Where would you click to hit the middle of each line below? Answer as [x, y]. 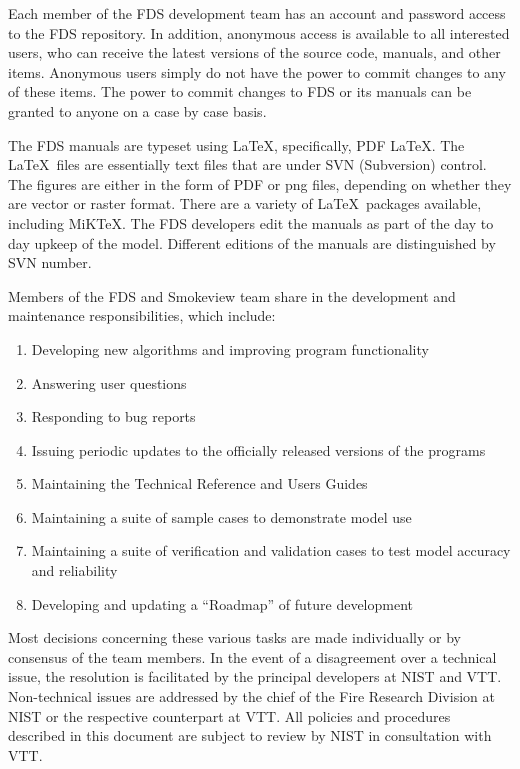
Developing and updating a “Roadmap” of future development [222, 603]
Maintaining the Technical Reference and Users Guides [199, 483]
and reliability [74, 570]
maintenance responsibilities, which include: [142, 315]
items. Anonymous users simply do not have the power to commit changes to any [257, 71]
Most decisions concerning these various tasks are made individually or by [234, 637]
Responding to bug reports [113, 416]
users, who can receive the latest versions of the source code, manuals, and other [254, 52]
